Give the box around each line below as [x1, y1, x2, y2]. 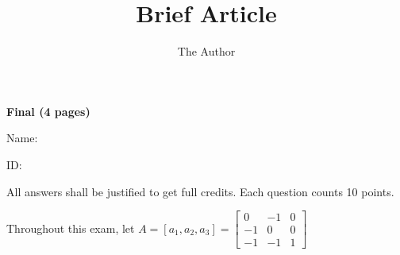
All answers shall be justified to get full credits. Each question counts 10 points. [6, 183, 394, 199]
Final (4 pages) [6, 102, 90, 119]
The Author [177, 43, 236, 60]
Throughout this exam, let [6, 219, 135, 236]
